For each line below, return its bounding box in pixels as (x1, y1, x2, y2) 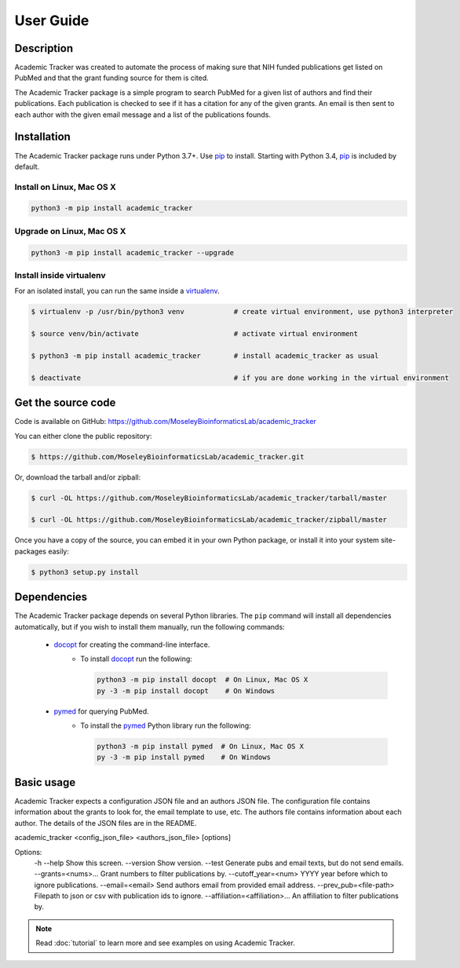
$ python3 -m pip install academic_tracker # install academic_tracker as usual (31, 351, 379, 360)
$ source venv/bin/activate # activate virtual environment (31, 330, 359, 338)
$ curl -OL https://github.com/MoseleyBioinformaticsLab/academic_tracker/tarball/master (31, 493, 388, 502)
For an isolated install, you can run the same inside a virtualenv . (14, 287, 220, 296)
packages (14, 546, 47, 556)
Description (14, 42, 74, 55)
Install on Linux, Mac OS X (14, 181, 117, 192)
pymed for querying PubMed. (53, 707, 149, 716)
